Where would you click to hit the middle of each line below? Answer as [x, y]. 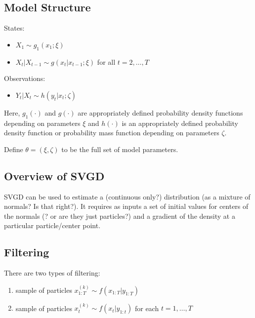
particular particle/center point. [52, 225]
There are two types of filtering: [52, 273]
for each [147, 308]
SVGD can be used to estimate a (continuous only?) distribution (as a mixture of [127, 196]
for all [106, 61]
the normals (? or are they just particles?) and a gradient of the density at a [120, 216]
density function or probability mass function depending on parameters [112, 133]
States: [14, 28]
